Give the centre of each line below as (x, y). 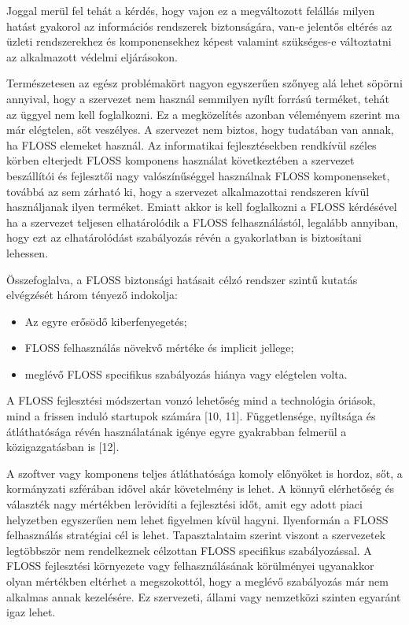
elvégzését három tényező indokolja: (92, 295)
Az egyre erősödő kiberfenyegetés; (106, 321)
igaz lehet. (31, 612)
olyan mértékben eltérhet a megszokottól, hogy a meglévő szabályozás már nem (197, 581)
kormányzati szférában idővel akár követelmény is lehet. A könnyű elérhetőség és (201, 488)
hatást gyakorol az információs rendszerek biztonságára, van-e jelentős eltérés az (199, 26)
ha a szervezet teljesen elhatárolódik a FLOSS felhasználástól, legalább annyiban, (203, 222)
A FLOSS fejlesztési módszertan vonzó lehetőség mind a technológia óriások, (191, 400)
